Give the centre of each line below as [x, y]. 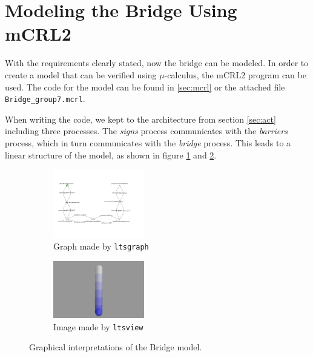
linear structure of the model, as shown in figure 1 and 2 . [111, 155]
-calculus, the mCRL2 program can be [235, 74]
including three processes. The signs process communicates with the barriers [146, 131]
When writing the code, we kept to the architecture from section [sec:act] [140, 119]
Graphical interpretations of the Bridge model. [116, 347]
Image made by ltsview [98, 326]
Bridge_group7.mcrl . [45, 99]
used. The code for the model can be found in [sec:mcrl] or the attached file [145, 87]
